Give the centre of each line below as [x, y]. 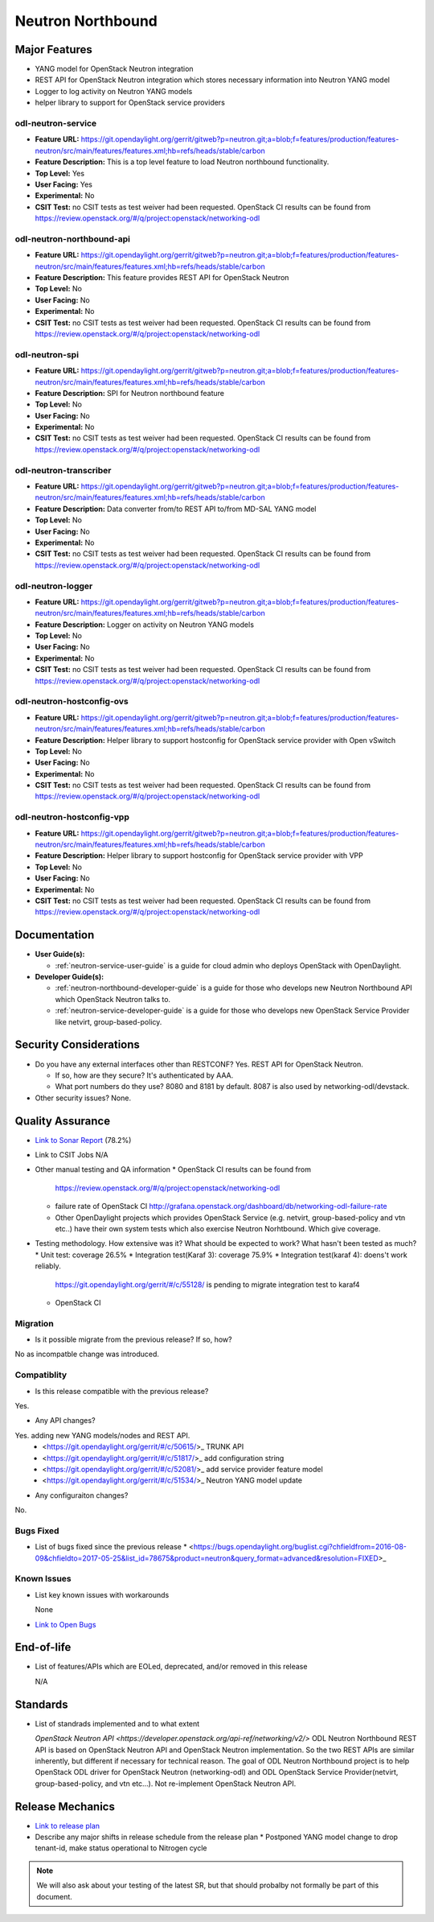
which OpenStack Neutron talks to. [113, 999]
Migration [34, 1323]
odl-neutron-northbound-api [73, 239]
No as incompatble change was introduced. [87, 1354]
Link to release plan [68, 1825]
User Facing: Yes [63, 184]
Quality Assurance [63, 1121]
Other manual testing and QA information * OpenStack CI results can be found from [173, 1169]
